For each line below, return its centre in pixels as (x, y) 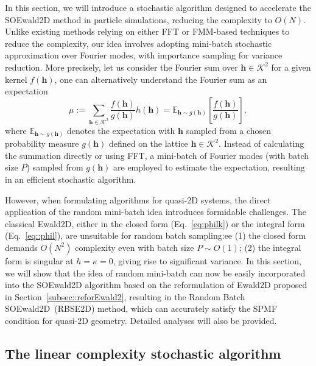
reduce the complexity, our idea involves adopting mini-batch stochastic (139, 43)
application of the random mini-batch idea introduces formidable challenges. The (156, 212)
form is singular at (39, 260)
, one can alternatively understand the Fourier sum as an (161, 79)
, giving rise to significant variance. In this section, (207, 260)
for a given (291, 67)
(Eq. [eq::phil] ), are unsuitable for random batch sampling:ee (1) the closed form (156, 235)
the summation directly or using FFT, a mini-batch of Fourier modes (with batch (157, 155)
